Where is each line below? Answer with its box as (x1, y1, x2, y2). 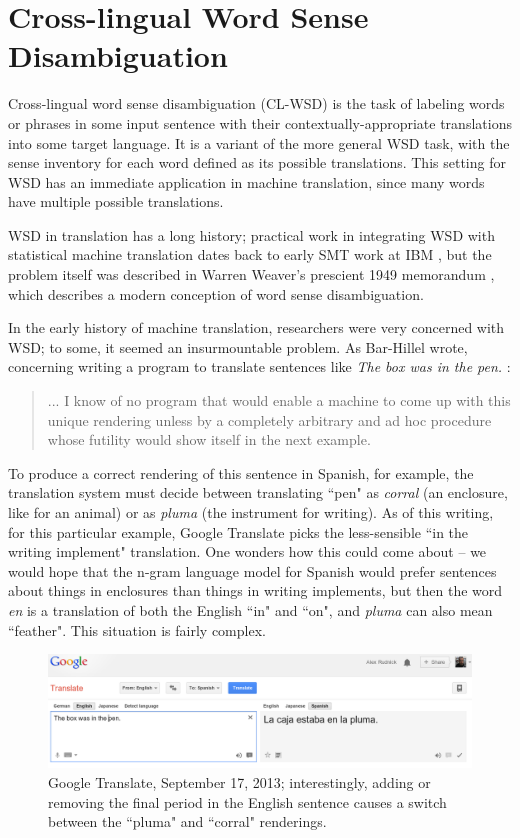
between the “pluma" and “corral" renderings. (48, 811, 327, 832)
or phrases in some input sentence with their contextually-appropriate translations (8, 112, 512, 133)
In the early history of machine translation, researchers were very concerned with (8, 317, 505, 338)
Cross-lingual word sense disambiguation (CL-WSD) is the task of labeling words (8, 93, 505, 114)
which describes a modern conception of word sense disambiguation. (8, 283, 424, 304)
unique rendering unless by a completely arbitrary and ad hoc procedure (47, 409, 492, 430)
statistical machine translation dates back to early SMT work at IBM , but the (8, 244, 492, 265)
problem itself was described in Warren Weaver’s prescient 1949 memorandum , (8, 264, 495, 285)
